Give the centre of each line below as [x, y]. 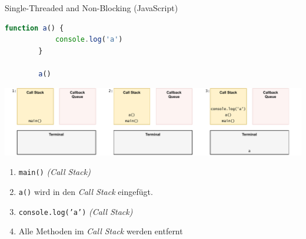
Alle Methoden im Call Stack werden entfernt [101, 231]
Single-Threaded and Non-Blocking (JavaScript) [92, 8]
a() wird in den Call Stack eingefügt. [86, 191]
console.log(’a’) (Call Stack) [76, 211]
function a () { [34, 28]
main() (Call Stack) [54, 172]
